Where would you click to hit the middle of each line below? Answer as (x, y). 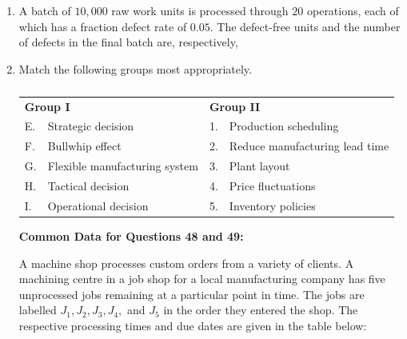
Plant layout (259, 166)
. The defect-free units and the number (305, 26)
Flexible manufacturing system (123, 166)
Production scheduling (284, 126)
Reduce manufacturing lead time (309, 146)
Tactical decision (88, 185)
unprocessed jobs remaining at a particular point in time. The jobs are (192, 294)
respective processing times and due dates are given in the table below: (193, 325)
